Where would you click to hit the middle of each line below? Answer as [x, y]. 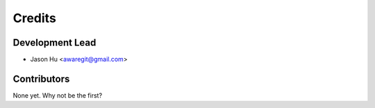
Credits [35, 18]
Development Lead [55, 43]
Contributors [41, 79]
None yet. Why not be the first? [58, 95]
